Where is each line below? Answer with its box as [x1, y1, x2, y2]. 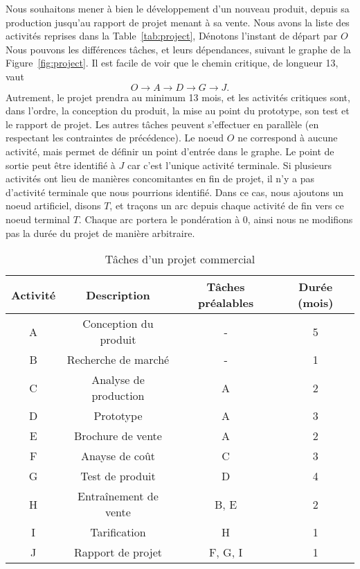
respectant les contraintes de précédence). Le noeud [6, 130, 224, 145]
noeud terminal [6, 211, 71, 226]
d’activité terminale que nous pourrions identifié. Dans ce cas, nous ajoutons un [6, 184, 344, 199]
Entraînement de [78, 488, 159, 505]
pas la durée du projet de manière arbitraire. [6, 225, 195, 240]
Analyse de [91, 371, 145, 388]
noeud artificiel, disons [6, 198, 101, 213]
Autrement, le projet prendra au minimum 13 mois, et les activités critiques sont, [6, 89, 350, 104]
